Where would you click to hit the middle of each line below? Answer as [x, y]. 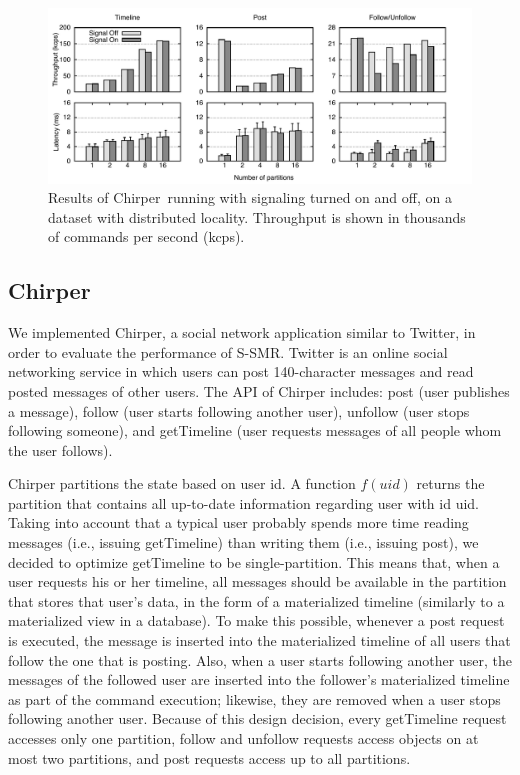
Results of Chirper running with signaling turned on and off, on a [250, 197]
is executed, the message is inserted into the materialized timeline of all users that [259, 640]
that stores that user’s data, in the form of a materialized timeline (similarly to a [256, 600]
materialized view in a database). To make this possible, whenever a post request [256, 620]
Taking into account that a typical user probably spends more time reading [238, 522]
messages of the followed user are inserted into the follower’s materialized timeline [259, 679]
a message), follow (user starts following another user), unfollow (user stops [239, 410]
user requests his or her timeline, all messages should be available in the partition [257, 581]
